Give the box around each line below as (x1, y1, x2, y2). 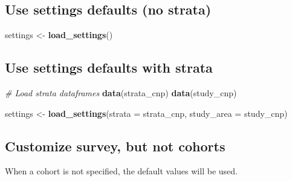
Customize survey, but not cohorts (5, 136, 225, 155)
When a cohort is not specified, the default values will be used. (5, 165, 238, 177)
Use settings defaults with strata (5, 58, 213, 77)
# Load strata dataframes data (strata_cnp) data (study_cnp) (5, 87, 237, 99)
